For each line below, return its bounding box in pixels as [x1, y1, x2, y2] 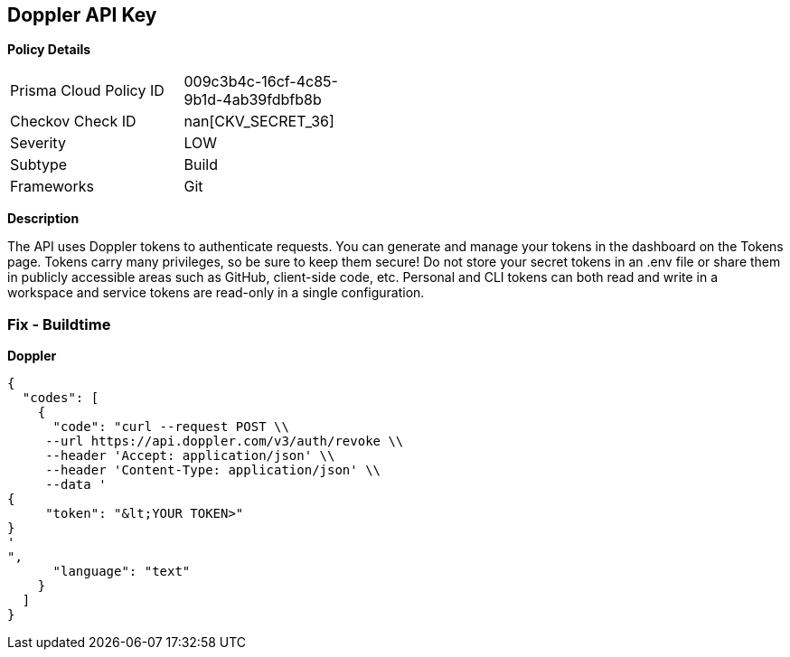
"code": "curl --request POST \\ [52, 419, 289, 435]
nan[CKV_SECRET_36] [183, 112, 334, 131]
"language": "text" [52, 564, 191, 579]
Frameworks [10, 177, 94, 196]
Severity [10, 134, 66, 153]
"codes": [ [22, 390, 99, 406]
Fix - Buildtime [7, 314, 111, 333]
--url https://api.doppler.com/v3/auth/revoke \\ [45, 434, 404, 449]
